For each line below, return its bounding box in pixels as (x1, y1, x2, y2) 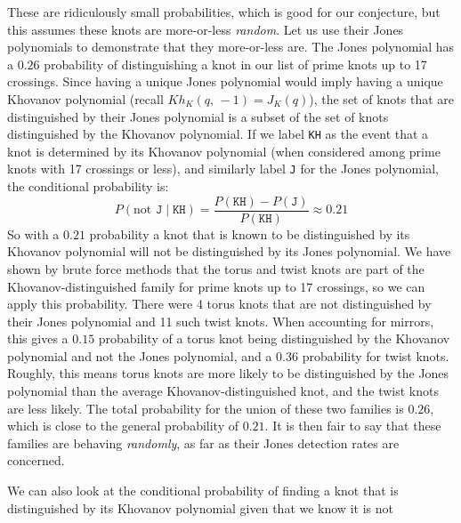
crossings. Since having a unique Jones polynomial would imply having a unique (7, 72, 443, 91)
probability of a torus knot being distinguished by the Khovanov (98, 329, 450, 348)
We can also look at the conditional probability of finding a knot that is (7, 481, 399, 500)
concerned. (7, 451, 65, 470)
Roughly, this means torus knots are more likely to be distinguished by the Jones (7, 364, 449, 382)
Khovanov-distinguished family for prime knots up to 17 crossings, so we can (7, 277, 425, 295)
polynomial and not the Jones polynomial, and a (7, 346, 272, 365)
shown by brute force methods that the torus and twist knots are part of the (7, 259, 425, 278)
